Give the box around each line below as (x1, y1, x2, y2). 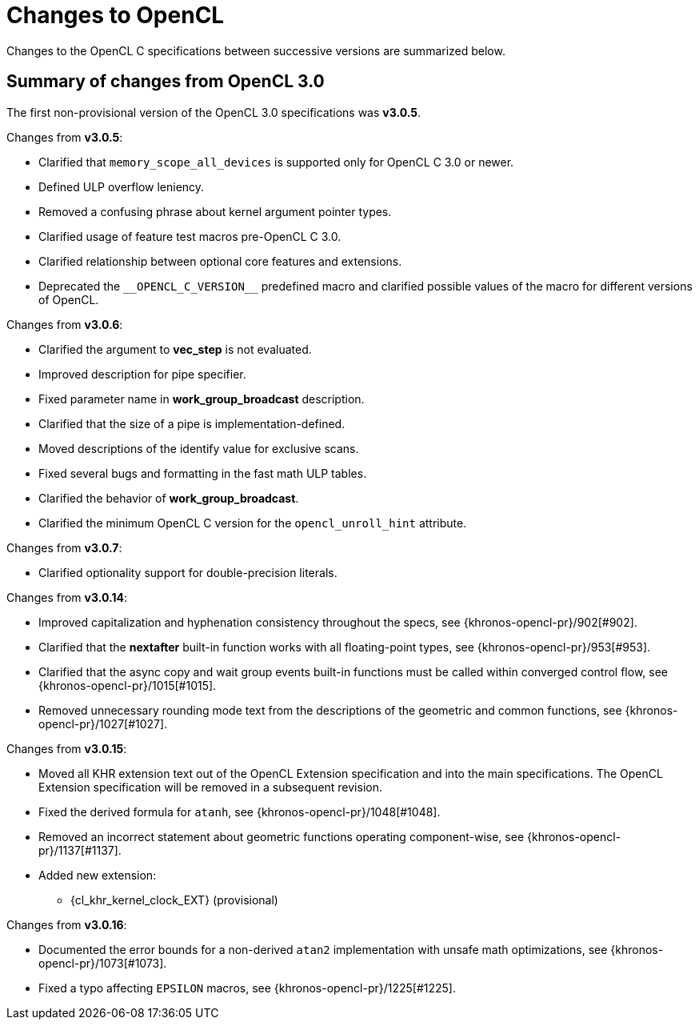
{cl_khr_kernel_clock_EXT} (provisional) (70, 892, 278, 907)
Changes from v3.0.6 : (6, 317, 123, 331)
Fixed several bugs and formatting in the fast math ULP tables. (38, 466, 367, 480)
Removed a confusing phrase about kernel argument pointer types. (38, 204, 392, 218)
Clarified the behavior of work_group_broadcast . (38, 491, 299, 505)
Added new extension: (38, 868, 157, 882)
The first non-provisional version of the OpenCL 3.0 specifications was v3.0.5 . (6, 105, 421, 119)
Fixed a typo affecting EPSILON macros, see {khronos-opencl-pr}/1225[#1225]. (38, 980, 457, 995)
